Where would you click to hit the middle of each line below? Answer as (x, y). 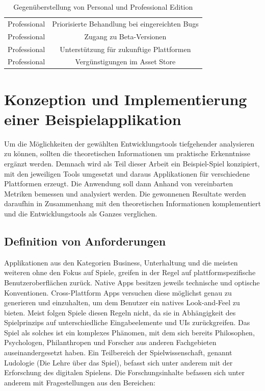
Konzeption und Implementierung (126, 99)
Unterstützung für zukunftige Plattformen (125, 49)
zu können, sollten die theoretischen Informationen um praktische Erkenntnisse (127, 153)
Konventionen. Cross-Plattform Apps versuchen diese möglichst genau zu (118, 292)
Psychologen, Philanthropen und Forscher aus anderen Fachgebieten (110, 342)
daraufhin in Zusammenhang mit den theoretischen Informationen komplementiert (132, 203)
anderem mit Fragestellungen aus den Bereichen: (80, 382)
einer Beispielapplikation (93, 119)
